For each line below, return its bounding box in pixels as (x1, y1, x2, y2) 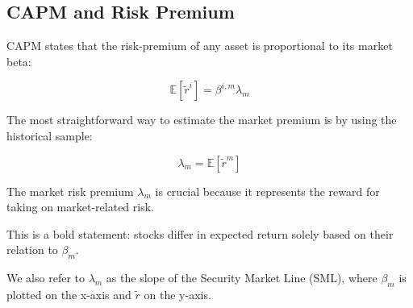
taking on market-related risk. (6, 198, 154, 215)
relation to (6, 241, 58, 258)
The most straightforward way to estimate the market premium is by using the (6, 111, 397, 128)
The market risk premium (6, 182, 134, 199)
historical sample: (6, 127, 93, 144)
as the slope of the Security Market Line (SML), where (106, 269, 378, 286)
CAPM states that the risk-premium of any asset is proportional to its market (6, 37, 393, 54)
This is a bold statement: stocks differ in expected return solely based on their (6, 225, 394, 242)
